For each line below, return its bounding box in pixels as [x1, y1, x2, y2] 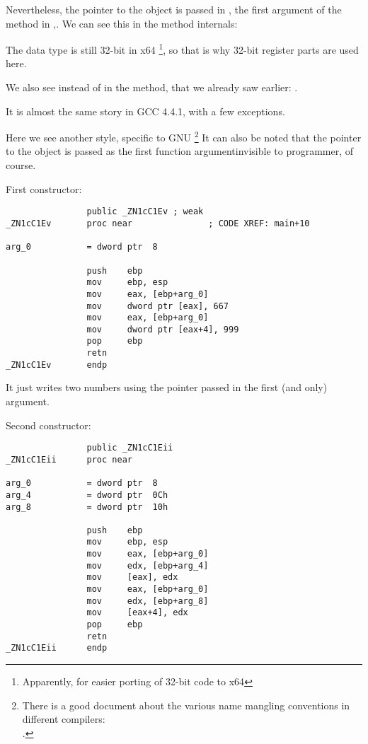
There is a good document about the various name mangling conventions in [22, 697, 350, 712]
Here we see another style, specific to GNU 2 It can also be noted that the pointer [6, 128, 362, 144]
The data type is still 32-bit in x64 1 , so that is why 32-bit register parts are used [6, 40, 359, 57]
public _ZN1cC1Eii [86, 443, 173, 453]
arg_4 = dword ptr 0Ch [6, 489, 168, 500]
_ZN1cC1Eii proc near [6, 454, 132, 465]
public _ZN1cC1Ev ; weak [86, 207, 204, 217]
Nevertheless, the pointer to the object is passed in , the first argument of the [6, 2, 342, 16]
